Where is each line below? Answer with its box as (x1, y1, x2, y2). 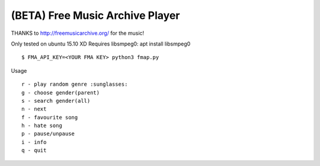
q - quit (21, 147, 47, 154)
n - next (21, 106, 47, 112)
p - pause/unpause (21, 131, 75, 137)
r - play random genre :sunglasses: (21, 81, 128, 88)
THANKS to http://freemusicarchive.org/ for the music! (11, 30, 145, 37)
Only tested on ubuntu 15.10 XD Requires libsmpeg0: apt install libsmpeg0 (11, 40, 191, 47)
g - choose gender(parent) (21, 89, 100, 96)
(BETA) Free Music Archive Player (11, 9, 180, 22)
